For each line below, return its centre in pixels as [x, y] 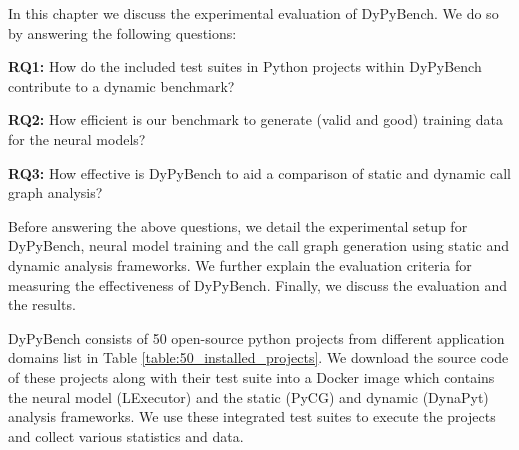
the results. [42, 304]
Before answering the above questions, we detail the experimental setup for [238, 225]
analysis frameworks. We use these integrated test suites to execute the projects [252, 416]
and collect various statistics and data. [126, 435]
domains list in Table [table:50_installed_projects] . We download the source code [258, 357]
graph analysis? [55, 192]
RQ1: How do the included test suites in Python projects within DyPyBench [245, 66]
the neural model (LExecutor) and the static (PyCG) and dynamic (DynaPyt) [248, 396]
